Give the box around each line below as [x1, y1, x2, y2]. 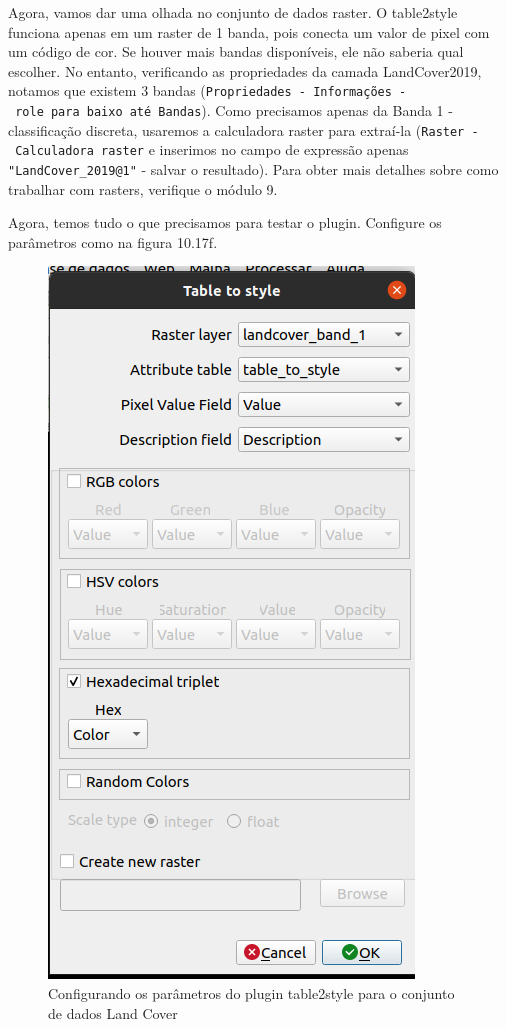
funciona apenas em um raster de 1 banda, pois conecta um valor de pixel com [8, 21, 490, 42]
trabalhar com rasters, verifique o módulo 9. [8, 178, 278, 199]
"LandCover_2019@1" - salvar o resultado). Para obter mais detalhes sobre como [8, 159, 499, 179]
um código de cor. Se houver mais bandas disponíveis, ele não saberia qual [8, 41, 464, 62]
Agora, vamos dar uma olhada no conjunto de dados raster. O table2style [8, 2, 458, 22]
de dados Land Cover [48, 1002, 178, 1023]
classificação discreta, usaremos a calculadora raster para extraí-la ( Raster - [8, 119, 479, 140]
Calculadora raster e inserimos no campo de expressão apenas [15, 139, 409, 160]
